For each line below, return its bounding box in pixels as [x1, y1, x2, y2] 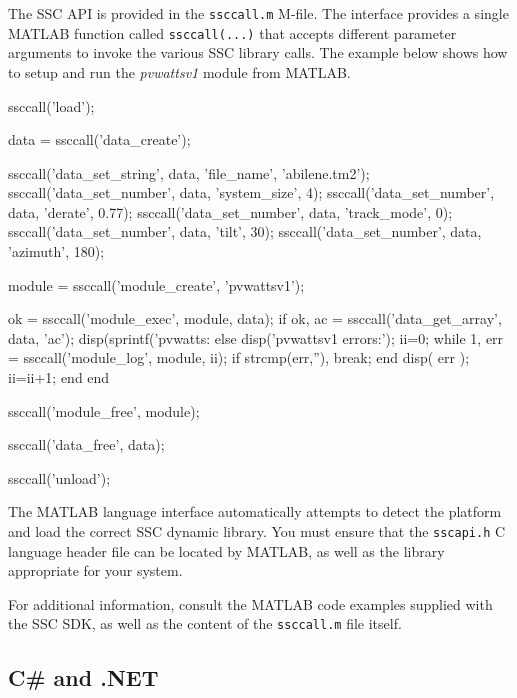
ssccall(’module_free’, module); [8, 400, 200, 421]
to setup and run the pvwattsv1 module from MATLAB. [8, 61, 351, 82]
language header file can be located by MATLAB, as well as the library [8, 540, 445, 561]
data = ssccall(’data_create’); [8, 129, 191, 150]
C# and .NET [8, 662, 159, 693]
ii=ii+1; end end [8, 367, 110, 388]
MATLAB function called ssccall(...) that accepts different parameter [8, 22, 457, 43]
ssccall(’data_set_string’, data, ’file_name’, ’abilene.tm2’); [8, 162, 370, 183]
